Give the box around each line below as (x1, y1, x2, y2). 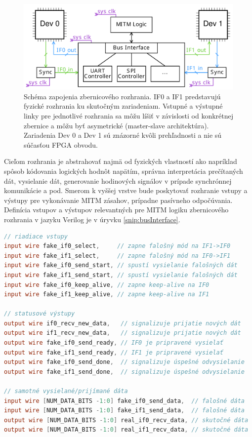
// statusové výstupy (4, 310, 75, 318)
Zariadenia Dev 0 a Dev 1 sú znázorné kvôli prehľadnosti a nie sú (24, 130, 222, 140)
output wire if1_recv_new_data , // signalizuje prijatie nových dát (4, 329, 241, 337)
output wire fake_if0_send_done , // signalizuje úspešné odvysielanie (4, 358, 245, 366)
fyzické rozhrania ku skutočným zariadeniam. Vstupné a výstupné (24, 101, 223, 111)
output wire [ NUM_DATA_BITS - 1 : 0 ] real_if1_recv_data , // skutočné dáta (4, 426, 249, 434)
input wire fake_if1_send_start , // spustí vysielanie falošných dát (4, 271, 238, 278)
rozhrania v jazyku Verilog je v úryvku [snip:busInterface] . (4, 214, 180, 224)
